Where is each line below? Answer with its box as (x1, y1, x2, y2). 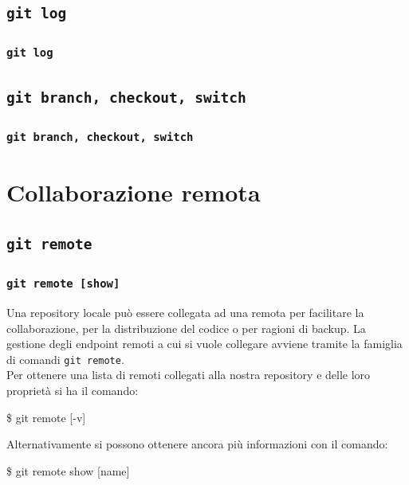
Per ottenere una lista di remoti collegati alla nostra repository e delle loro (6, 366, 371, 383)
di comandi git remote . (6, 350, 124, 367)
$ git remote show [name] (6, 462, 130, 479)
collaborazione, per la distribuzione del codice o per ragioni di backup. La (6, 319, 366, 336)
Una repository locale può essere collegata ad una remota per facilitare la (6, 304, 364, 321)
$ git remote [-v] (6, 409, 86, 425)
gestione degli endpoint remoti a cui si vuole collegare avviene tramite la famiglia (6, 335, 403, 352)
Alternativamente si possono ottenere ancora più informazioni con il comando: (6, 436, 388, 452)
